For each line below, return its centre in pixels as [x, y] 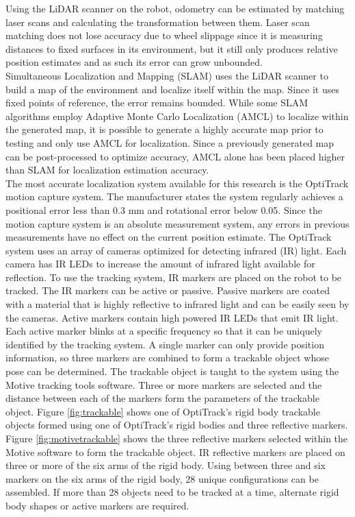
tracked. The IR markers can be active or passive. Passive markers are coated [168, 290]
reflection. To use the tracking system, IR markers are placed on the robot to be [174, 277]
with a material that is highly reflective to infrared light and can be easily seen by [177, 304]
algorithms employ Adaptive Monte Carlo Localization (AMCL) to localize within [177, 116]
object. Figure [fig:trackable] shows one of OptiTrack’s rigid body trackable [163, 411]
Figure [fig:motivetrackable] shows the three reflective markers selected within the [177, 438]
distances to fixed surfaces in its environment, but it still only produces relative [172, 48]
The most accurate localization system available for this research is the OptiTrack [177, 183]
